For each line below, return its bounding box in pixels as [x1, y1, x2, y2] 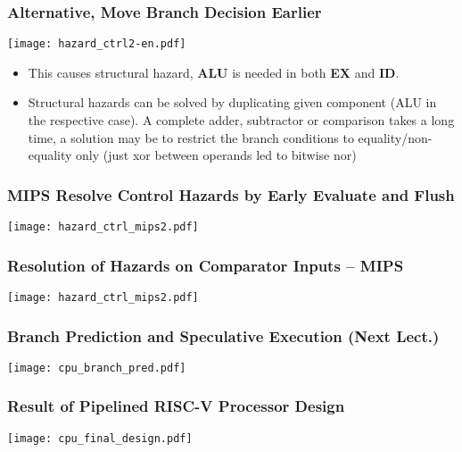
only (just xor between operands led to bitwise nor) [76, 146, 357, 164]
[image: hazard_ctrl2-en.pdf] [7, 38, 186, 51]
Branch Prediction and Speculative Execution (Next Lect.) [7, 324, 440, 347]
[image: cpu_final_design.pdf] [7, 431, 193, 445]
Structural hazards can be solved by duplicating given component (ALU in [28, 93, 437, 112]
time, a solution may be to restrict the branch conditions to [28, 128, 354, 146]
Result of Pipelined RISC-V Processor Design [7, 395, 345, 417]
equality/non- [358, 128, 433, 146]
